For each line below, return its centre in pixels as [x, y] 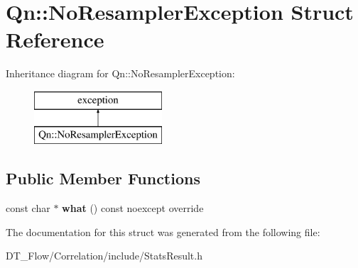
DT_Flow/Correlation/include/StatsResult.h [104, 256]
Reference [55, 39]
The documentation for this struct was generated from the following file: [163, 231]
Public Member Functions [103, 178]
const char [28, 208]
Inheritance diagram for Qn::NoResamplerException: [120, 73]
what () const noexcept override [133, 208]
